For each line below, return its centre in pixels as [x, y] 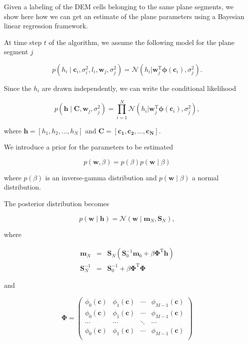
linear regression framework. [46, 26]
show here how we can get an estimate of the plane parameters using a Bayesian [124, 16]
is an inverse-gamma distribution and [101, 177]
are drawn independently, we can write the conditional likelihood [139, 88]
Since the [18, 88]
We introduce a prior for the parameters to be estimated [89, 147]
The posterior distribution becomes [57, 204]
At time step [23, 42]
